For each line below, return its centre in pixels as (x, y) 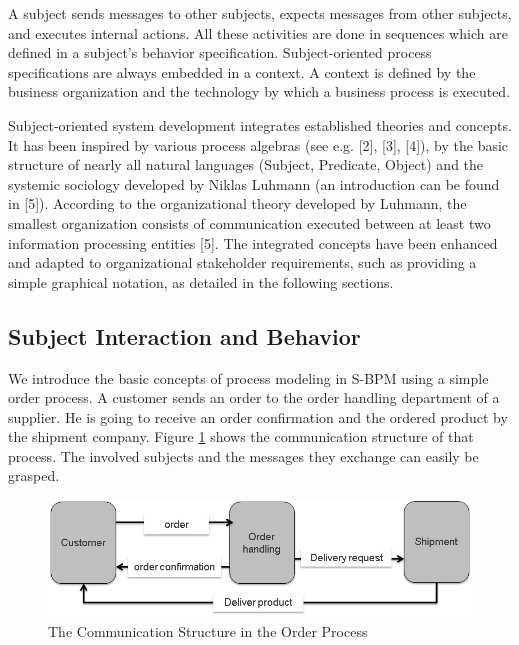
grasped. (34, 475)
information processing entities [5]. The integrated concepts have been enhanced (253, 242)
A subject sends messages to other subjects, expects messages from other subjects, (260, 13)
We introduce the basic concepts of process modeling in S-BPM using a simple (248, 377)
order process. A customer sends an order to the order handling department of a (254, 397)
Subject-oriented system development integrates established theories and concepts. (260, 124)
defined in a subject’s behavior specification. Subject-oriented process (220, 52)
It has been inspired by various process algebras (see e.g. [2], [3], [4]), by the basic (258, 144)
